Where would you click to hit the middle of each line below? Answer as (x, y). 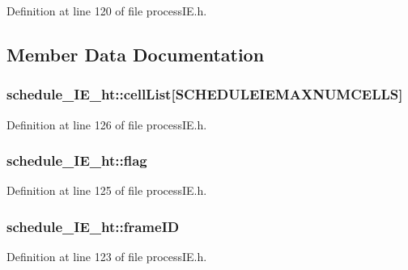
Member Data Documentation (136, 54)
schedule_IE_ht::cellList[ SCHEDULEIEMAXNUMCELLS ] (205, 94)
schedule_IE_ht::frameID (93, 226)
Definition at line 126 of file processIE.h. (107, 124)
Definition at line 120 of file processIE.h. (107, 11)
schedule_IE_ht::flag (77, 160)
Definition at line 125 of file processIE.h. (107, 190)
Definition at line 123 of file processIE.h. (107, 257)
